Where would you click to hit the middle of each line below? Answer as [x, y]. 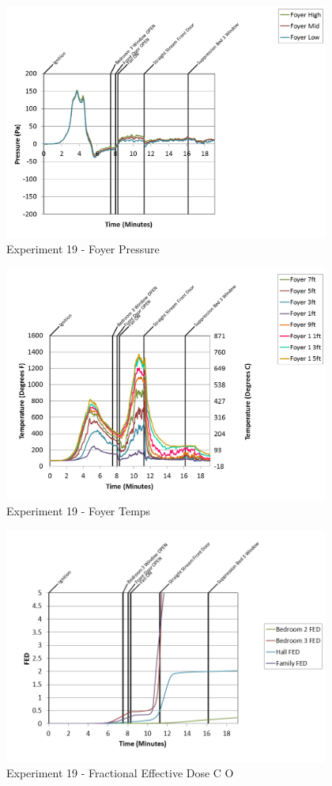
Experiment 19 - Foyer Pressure [83, 249]
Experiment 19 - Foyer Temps [79, 511]
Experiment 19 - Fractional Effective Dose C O [120, 773]
